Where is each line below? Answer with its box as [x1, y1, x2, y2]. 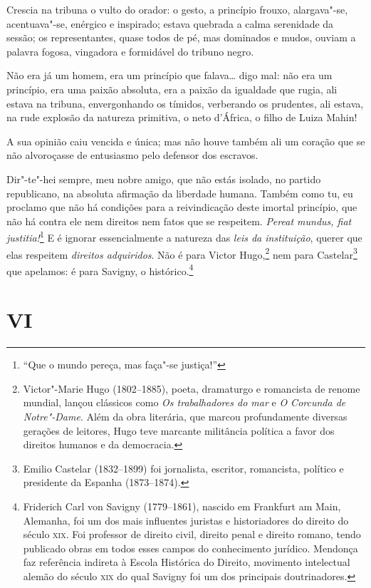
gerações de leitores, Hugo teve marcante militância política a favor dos [23, 423, 335, 438]
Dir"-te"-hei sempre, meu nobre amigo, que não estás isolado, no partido [6, 171, 321, 186]
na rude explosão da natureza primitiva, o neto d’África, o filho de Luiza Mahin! [6, 110, 357, 125]
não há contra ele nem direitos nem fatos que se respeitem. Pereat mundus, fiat [6, 213, 352, 228]
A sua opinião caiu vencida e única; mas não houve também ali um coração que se [6, 133, 365, 148]
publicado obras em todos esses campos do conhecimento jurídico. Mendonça [23, 540, 358, 555]
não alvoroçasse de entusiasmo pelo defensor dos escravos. [6, 148, 258, 163]
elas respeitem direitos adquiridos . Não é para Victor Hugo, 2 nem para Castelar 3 [6, 244, 357, 262]
